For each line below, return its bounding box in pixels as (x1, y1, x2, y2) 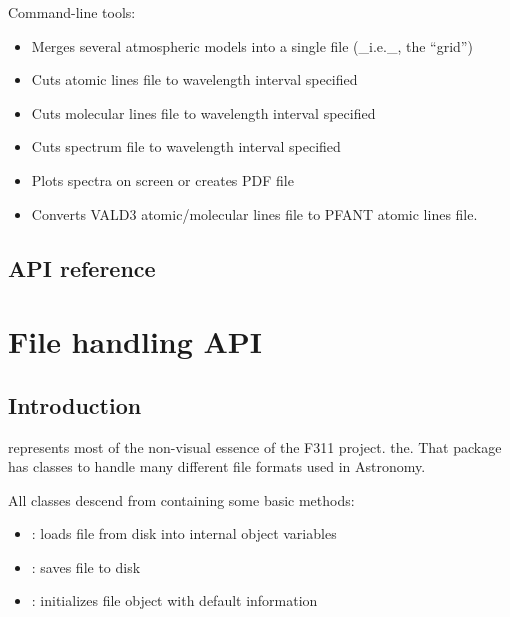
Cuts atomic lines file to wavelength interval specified (31, 69, 358, 90)
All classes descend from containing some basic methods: (8, 489, 355, 510)
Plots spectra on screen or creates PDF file (31, 169, 294, 190)
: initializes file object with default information (31, 590, 318, 611)
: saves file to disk (31, 556, 141, 577)
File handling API (8, 321, 263, 362)
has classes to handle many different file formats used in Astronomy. (8, 456, 426, 477)
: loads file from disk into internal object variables (31, 523, 337, 544)
